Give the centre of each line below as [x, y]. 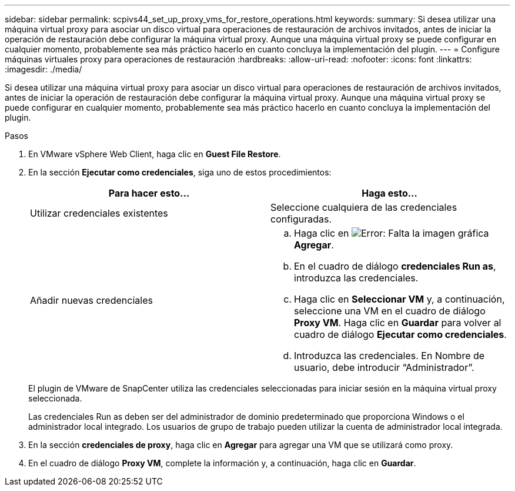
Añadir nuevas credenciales [91, 300]
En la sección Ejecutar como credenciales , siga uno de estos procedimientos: [180, 172]
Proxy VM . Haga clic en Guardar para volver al [398, 323]
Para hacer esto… [149, 193]
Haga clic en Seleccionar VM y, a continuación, [399, 299]
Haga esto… [389, 193]
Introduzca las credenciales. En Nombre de [389, 356]
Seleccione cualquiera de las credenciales [364, 207]
